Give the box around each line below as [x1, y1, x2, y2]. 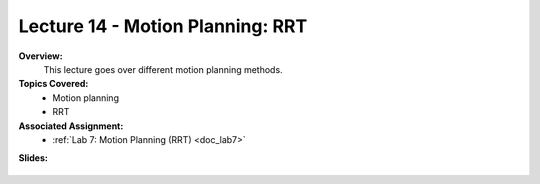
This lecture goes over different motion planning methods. [43, 63, 284, 75]
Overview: [18, 50, 64, 62]
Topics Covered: [18, 78, 89, 90]
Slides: [18, 152, 49, 164]
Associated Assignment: [18, 120, 124, 132]
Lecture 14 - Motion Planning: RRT [18, 15, 308, 37]
